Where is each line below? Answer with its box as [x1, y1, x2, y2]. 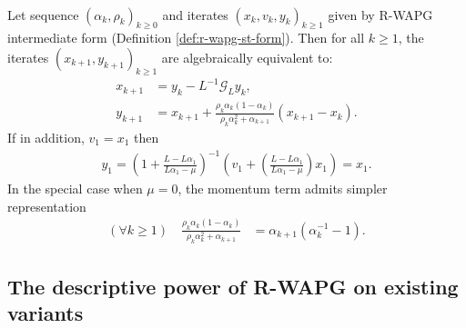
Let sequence [7, 5, 79, 24]
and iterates [162, 5, 228, 24]
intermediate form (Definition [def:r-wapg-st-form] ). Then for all [7, 28, 365, 47]
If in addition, [7, 127, 85, 146]
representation [7, 196, 86, 215]
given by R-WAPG [328, 5, 433, 24]
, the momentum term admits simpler [177, 179, 388, 198]
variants [7, 298, 84, 326]
